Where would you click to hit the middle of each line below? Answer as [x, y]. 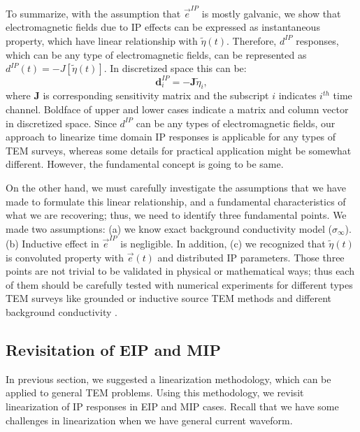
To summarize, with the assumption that [93, 13]
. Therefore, [252, 40]
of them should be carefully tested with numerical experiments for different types [179, 284]
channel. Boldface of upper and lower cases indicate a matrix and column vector [177, 109]
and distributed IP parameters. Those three [251, 257]
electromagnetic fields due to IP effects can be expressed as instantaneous [163, 27]
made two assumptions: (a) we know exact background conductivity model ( [169, 228]
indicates [297, 95]
